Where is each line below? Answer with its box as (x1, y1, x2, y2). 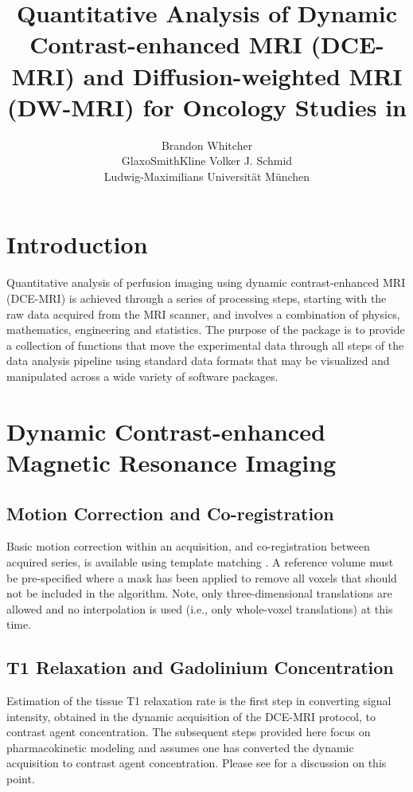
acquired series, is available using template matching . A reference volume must (6, 553, 394, 570)
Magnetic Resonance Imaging (6, 445, 337, 478)
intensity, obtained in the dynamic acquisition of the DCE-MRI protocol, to (6, 708, 376, 724)
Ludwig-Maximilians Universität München (103, 167, 310, 184)
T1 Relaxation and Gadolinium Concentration (6, 655, 394, 680)
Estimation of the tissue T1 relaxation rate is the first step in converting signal (6, 692, 392, 709)
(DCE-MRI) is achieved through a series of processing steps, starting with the (6, 290, 387, 306)
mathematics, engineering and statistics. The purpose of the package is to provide (6, 321, 405, 338)
